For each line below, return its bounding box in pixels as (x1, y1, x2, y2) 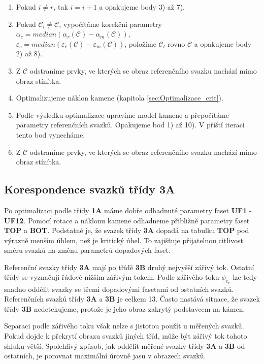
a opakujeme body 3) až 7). (99, 2, 185, 12)
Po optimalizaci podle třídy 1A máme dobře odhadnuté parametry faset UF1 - (4, 205, 252, 215)
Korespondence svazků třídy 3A (4, 181, 175, 197)
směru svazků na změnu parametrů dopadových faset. (4, 245, 171, 255)
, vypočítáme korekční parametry (59, 18, 162, 29)
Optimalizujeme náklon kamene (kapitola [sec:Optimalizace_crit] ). (16, 92, 223, 103)
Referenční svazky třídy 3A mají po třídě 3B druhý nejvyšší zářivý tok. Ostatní (4, 261, 254, 272)
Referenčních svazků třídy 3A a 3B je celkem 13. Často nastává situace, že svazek (4, 293, 260, 304)
